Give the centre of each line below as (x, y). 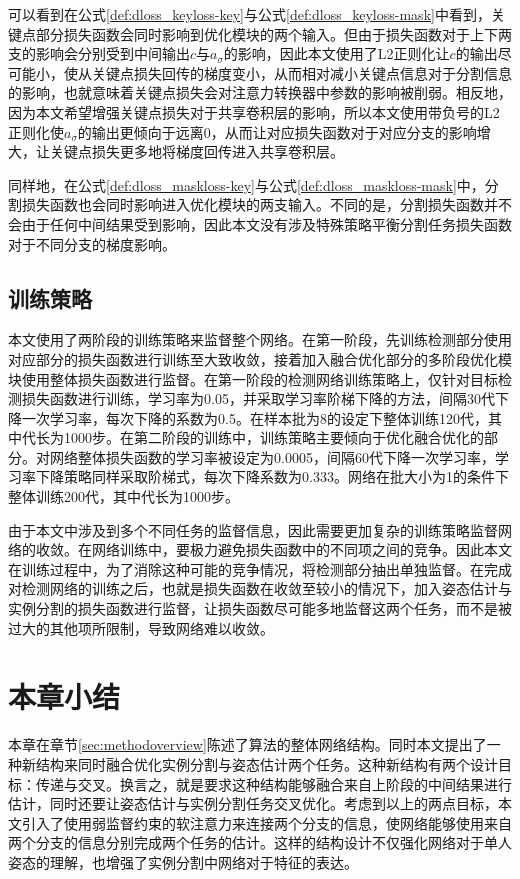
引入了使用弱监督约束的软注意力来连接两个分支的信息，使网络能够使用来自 (266, 822)
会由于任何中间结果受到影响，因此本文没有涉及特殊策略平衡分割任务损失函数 (260, 223)
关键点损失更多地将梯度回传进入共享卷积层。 (196, 151)
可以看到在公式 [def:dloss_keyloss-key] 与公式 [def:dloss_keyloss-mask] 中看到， (249, 14)
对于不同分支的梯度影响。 (92, 243)
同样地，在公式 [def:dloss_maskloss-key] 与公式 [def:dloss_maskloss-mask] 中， (246, 184)
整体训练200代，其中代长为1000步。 (123, 496)
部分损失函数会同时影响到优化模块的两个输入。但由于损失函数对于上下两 (273, 33)
